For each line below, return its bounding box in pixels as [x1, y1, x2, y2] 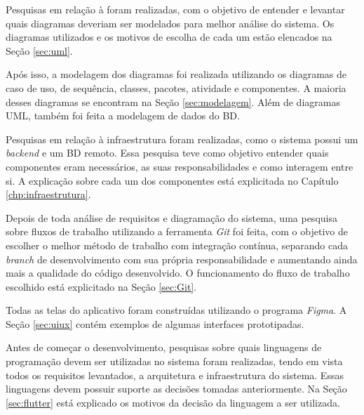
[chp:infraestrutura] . [6, 187, 91, 202]
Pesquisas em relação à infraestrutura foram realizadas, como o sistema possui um [6, 131, 358, 146]
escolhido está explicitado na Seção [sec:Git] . [6, 279, 197, 294]
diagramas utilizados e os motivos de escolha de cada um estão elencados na [6, 29, 332, 44]
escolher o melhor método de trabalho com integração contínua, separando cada [6, 237, 348, 252]
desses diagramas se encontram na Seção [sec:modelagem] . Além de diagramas [6, 94, 340, 109]
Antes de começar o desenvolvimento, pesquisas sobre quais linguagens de [6, 340, 322, 355]
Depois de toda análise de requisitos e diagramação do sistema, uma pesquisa [6, 210, 337, 225]
